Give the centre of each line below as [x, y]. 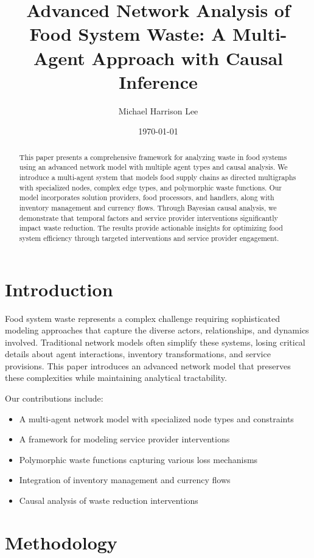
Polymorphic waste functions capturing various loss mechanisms [138, 459]
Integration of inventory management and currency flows [125, 480]
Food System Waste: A [128, 34]
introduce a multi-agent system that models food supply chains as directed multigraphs [158, 177]
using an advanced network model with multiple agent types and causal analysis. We [153, 167]
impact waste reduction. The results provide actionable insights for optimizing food [151, 228]
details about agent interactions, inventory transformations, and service [138, 354]
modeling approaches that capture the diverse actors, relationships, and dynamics [157, 330]
